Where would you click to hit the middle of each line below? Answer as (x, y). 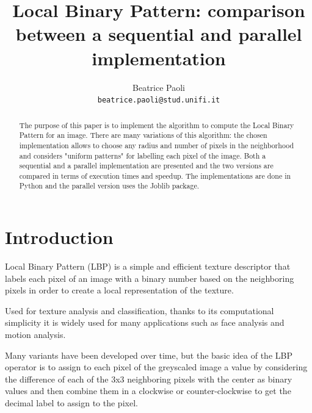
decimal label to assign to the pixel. (71, 403)
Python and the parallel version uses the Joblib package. (109, 186)
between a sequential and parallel (159, 34)
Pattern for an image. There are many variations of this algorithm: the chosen (143, 135)
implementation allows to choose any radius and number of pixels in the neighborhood (157, 145)
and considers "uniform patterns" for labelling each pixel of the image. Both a (143, 155)
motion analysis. (35, 335)
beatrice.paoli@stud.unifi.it (159, 100)
